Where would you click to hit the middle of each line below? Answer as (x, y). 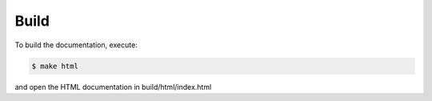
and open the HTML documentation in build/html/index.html (113, 87)
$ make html (55, 66)
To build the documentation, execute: (76, 45)
